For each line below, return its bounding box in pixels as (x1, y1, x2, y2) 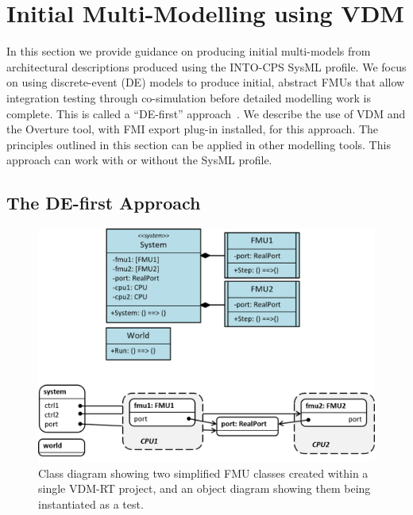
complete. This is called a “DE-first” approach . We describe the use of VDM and (6, 105, 406, 121)
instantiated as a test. (38, 495, 144, 512)
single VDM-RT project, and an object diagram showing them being (38, 480, 371, 497)
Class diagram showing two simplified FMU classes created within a (38, 464, 369, 481)
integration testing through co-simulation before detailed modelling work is (6, 89, 371, 106)
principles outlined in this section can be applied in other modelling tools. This (6, 136, 391, 152)
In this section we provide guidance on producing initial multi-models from (6, 43, 371, 60)
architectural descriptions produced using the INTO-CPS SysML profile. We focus (6, 58, 407, 75)
